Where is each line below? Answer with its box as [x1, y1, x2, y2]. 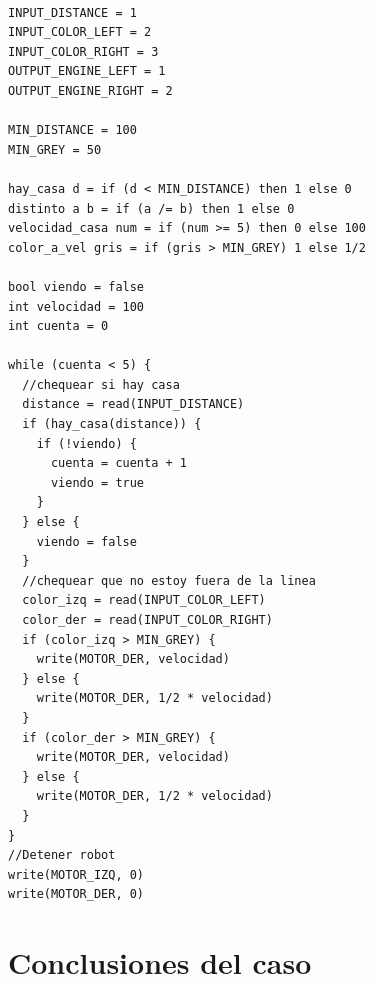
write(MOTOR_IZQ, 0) [8, 867, 145, 882]
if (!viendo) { [36, 436, 137, 451]
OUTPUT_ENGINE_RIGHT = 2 [8, 83, 173, 98]
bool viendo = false [8, 279, 145, 294]
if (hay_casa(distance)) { [22, 417, 202, 432]
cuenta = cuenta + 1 [50, 456, 187, 471]
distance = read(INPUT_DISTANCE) [22, 397, 245, 412]
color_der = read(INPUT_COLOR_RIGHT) [22, 613, 273, 627]
